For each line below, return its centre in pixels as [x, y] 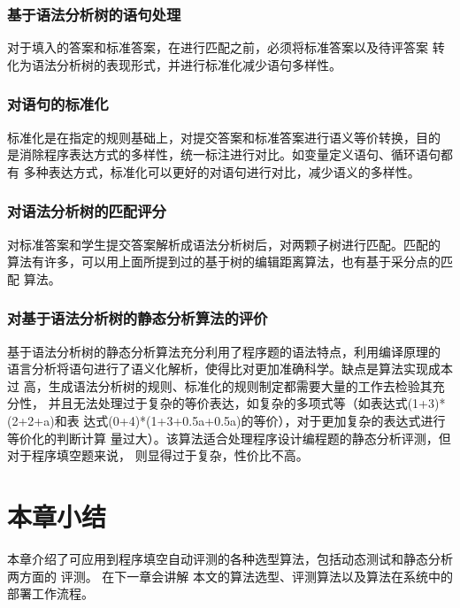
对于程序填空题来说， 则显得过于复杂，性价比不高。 [158, 455]
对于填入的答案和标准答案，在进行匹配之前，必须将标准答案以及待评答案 [218, 47]
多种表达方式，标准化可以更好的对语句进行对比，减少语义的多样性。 [222, 171]
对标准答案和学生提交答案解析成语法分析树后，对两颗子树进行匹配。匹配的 [224, 244]
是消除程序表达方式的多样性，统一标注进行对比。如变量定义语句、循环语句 [224, 154]
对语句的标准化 [58, 104]
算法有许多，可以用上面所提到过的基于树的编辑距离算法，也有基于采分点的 [224, 262]
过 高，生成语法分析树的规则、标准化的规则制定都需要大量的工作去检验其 [220, 385]
